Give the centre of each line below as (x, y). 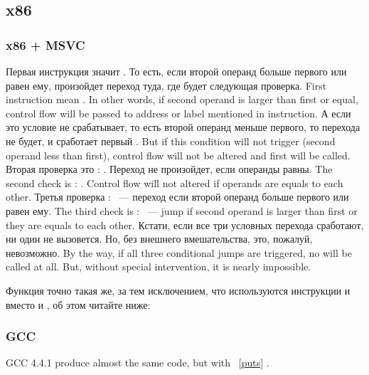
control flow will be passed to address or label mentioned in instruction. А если (178, 113)
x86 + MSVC (46, 44)
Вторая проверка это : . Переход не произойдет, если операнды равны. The (169, 169)
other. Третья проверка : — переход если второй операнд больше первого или (177, 197)
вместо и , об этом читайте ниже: (78, 304)
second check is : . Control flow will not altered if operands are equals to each (175, 183)
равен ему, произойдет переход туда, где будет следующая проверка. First (166, 85)
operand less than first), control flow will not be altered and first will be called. (178, 155)
